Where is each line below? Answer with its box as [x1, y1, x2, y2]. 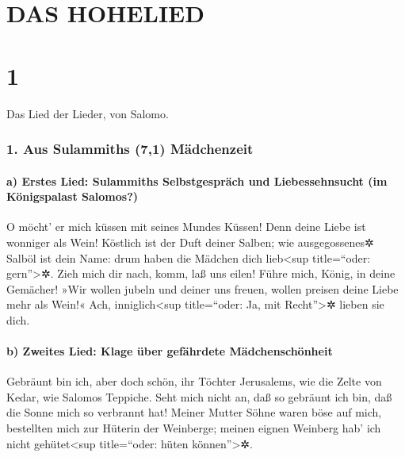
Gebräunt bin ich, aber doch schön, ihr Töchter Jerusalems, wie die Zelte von [6, 373, 382, 390]
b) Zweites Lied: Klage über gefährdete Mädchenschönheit [6, 343, 333, 359]
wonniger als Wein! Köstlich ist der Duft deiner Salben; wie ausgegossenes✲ [6, 233, 374, 250]
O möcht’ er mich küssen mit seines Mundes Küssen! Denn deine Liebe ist [6, 218, 366, 235]
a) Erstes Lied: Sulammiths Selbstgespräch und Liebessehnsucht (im [6, 172, 388, 189]
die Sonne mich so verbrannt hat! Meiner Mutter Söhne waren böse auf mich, [6, 404, 382, 421]
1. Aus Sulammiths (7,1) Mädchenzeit [6, 139, 254, 159]
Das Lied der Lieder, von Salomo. [6, 105, 169, 121]
